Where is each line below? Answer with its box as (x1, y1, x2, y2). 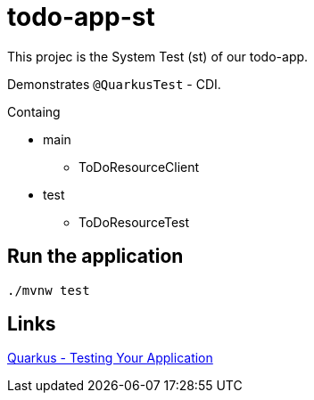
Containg (7, 103, 61, 119)
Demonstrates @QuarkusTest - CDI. (7, 76, 221, 92)
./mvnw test (7, 282, 90, 298)
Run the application (7, 245, 184, 268)
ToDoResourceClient (78, 159, 200, 175)
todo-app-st (7, 2, 155, 32)
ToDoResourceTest (78, 214, 190, 230)
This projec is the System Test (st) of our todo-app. (7, 48, 309, 64)
